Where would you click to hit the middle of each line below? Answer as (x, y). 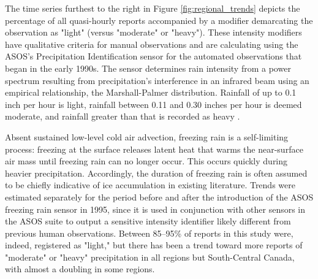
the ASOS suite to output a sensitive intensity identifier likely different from (148, 221)
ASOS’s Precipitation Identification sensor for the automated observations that (153, 56)
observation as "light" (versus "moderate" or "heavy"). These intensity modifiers (153, 32)
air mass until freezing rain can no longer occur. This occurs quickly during (146, 161)
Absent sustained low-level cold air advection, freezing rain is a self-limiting (147, 136)
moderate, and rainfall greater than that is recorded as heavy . (123, 116)
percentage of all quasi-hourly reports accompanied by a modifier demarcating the (159, 20)
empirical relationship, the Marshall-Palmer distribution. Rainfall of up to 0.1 (151, 92)
